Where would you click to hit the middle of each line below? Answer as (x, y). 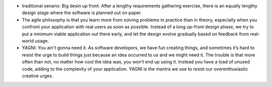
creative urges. (38, 75)
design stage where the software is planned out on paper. (82, 13)
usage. (42, 40)
